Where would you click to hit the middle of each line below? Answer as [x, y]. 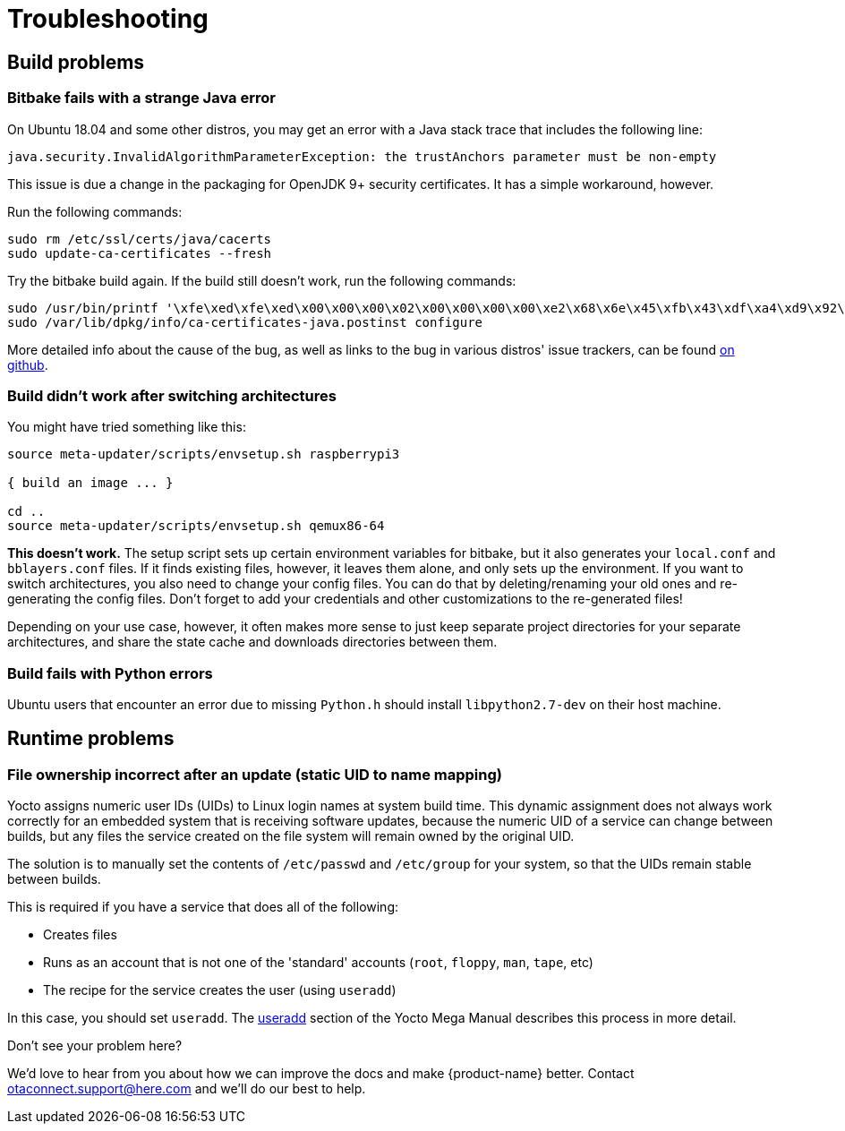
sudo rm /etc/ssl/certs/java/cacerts [140, 239]
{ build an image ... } [90, 483]
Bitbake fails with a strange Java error [141, 98]
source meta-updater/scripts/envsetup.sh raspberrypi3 [204, 454]
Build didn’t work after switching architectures [172, 395]
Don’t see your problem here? [95, 1046]
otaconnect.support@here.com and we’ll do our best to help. [187, 1089]
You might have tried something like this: [127, 427]
